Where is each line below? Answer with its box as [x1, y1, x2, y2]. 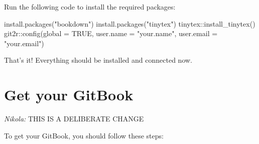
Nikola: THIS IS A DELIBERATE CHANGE [4, 113, 144, 124]
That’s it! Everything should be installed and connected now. [4, 55, 193, 65]
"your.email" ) [4, 38, 44, 48]
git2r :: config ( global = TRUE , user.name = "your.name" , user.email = [4, 28, 218, 39]
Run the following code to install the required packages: [4, 2, 176, 12]
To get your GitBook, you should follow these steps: [4, 130, 164, 140]
